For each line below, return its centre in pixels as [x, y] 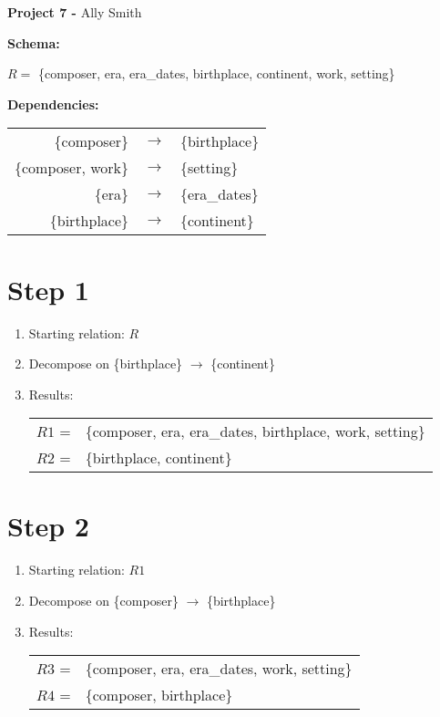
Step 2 [48, 526]
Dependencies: [53, 104]
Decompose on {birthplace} [106, 364]
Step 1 [48, 289]
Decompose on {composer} [103, 600]
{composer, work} [72, 168]
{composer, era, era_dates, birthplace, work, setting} [255, 431]
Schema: [34, 42]
